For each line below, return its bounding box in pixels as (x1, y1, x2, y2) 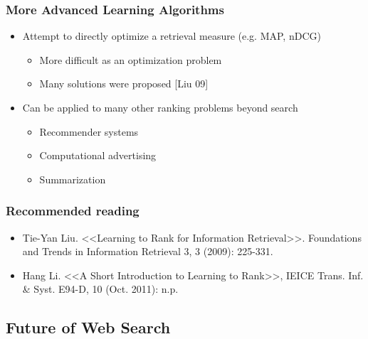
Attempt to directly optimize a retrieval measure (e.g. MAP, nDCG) (22, 28, 321, 43)
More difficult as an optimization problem (39, 52, 222, 67)
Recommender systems (39, 124, 139, 139)
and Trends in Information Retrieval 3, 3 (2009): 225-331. (22, 244, 273, 259)
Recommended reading (6, 202, 140, 220)
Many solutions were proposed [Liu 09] (39, 76, 209, 91)
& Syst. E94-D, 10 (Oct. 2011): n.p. (22, 281, 179, 296)
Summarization (39, 171, 106, 186)
